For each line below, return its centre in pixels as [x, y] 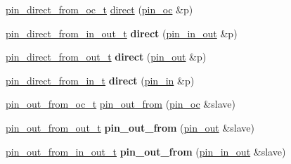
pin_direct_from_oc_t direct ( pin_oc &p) [99, 9]
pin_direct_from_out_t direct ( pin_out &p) [106, 57]
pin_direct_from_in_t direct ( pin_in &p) [100, 80]
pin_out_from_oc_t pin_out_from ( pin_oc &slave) [121, 104]
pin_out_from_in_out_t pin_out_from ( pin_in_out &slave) [146, 151]
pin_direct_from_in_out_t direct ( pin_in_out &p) [122, 33]
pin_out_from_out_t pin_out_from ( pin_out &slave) [130, 127]
